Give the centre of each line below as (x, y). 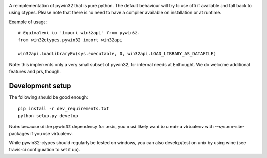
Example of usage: (28, 22)
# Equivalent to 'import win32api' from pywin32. (79, 33)
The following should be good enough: (48, 97)
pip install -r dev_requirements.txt (64, 109)
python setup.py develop (48, 115)
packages (19, 133)
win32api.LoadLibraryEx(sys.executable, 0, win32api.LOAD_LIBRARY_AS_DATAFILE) (117, 54)
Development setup (40, 85)
